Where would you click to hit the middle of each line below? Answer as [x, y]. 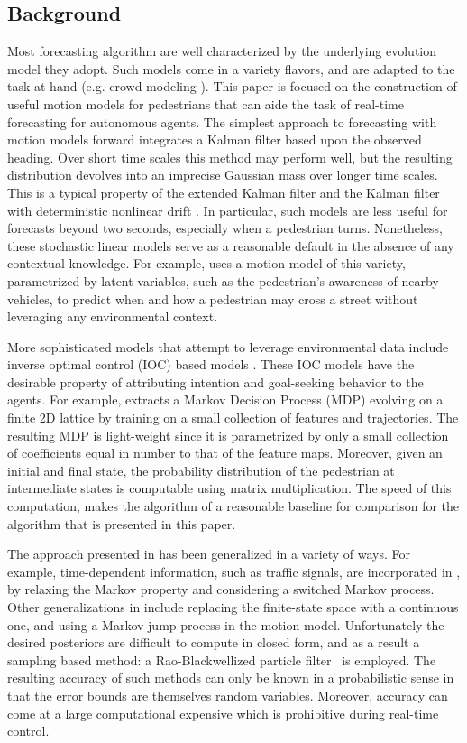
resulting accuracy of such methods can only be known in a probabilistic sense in [231, 678]
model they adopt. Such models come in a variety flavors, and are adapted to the [231, 68]
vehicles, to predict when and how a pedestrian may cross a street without [213, 298]
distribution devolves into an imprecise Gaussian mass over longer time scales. [223, 175]
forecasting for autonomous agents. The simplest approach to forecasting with [222, 121]
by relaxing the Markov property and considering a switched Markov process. [221, 589]
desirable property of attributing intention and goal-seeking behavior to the [215, 381]
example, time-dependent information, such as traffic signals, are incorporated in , [234, 571]
